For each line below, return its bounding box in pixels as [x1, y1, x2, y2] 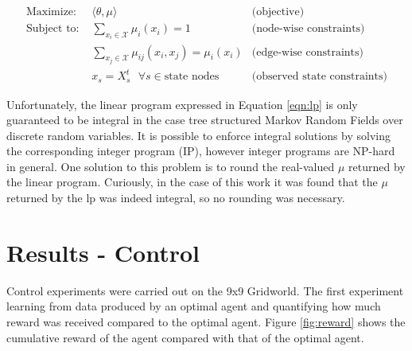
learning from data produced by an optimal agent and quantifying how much [6, 298, 381, 314]
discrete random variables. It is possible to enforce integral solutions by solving [6, 127, 391, 143]
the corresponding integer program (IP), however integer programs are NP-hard [6, 142, 395, 159]
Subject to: [25, 23, 80, 35]
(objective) [251, 6, 305, 18]
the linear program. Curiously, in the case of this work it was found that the [6, 174, 378, 190]
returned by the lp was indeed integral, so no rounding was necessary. [6, 189, 345, 206]
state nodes [164, 71, 220, 83]
